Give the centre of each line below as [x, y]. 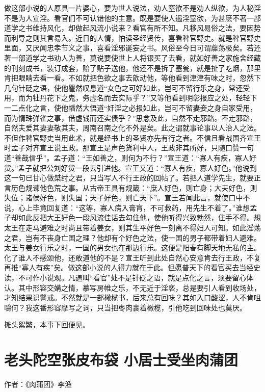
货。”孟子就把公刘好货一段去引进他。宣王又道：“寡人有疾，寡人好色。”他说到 [130, 167]
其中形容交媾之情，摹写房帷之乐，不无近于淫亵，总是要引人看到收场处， [139, 287]
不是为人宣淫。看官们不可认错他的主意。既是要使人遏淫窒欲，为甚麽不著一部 [132, 18]
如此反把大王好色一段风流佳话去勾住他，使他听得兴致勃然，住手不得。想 [139, 217]
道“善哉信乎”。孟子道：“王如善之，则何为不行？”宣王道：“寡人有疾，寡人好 [130, 157]
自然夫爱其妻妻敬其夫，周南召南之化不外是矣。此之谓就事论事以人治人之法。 [132, 128]
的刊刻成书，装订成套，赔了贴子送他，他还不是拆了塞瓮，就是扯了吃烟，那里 [132, 68]
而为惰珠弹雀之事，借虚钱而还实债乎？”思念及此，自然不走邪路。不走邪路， [131, 117]
